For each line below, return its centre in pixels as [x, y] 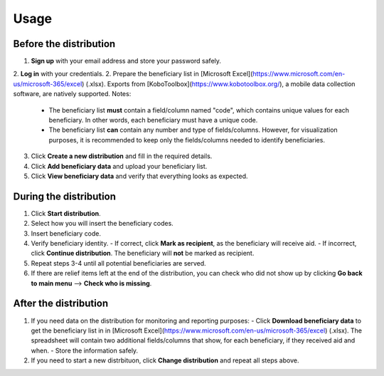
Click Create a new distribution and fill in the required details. [122, 156]
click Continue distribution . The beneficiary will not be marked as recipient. [143, 254]
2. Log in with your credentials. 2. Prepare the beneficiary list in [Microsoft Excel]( [133, 74]
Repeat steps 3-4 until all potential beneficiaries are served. [118, 263]
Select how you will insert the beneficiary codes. [102, 224]
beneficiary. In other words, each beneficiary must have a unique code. [153, 120]
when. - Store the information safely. [85, 350]
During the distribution [65, 196]
